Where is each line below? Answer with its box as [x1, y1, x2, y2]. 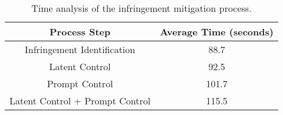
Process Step [50, 25, 111, 38]
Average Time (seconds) [160, 25, 274, 38]
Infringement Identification [25, 42, 136, 56]
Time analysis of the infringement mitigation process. [31, 1, 252, 15]
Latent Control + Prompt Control [9, 94, 151, 107]
